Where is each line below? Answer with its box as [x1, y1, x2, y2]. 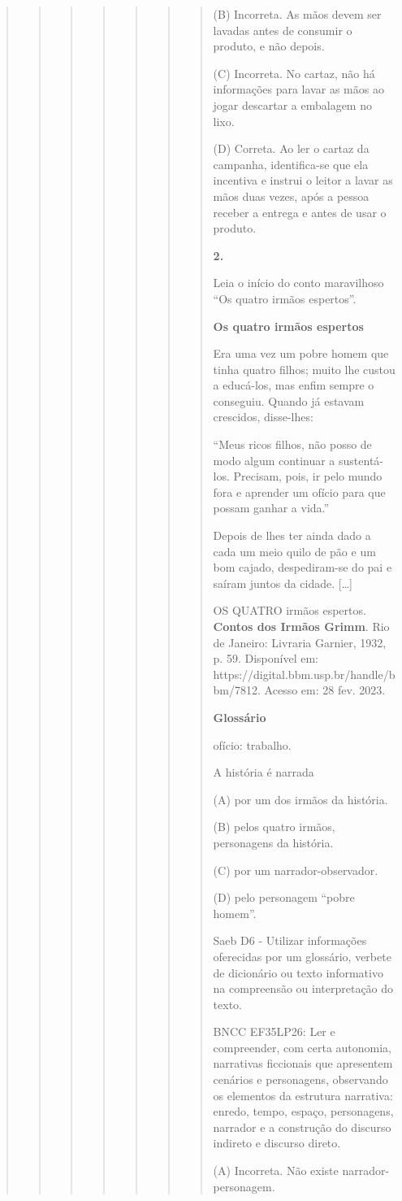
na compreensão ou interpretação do [213, 980, 394, 997]
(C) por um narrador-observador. [213, 861, 378, 878]
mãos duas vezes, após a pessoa [213, 187, 370, 204]
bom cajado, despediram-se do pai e [213, 559, 392, 576]
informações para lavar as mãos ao [213, 81, 384, 98]
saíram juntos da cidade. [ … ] [213, 574, 352, 591]
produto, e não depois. [213, 37, 325, 54]
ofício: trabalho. [213, 736, 292, 753]
